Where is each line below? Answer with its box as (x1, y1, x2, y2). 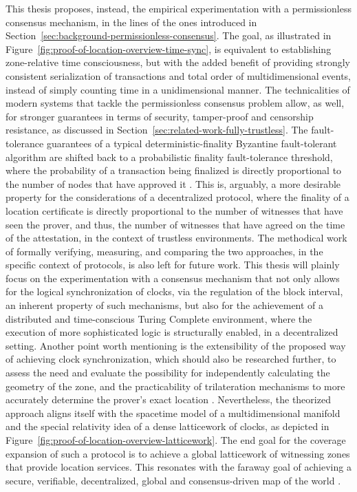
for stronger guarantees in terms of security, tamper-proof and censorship (6, 109, 314, 123)
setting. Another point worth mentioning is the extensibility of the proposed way (6, 338, 346, 352)
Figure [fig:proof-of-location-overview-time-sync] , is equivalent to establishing (6, 41, 332, 56)
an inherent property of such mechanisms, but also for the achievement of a (6, 298, 324, 312)
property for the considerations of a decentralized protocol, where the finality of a (6, 190, 349, 204)
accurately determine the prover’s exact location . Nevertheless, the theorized (6, 392, 331, 407)
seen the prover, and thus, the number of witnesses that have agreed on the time (6, 217, 345, 231)
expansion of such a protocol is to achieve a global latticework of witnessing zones (6, 446, 350, 460)
